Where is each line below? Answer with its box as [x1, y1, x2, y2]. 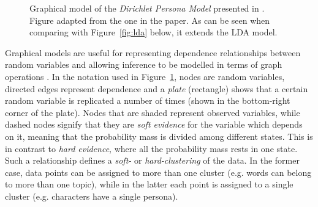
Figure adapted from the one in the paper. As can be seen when [29, 13, 270, 26]
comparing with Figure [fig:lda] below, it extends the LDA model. [29, 26, 278, 38]
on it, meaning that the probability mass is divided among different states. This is [5, 129, 313, 142]
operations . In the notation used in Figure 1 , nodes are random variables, [5, 70, 285, 82]
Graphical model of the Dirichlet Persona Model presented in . [29, 2, 265, 14]
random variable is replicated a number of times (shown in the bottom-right [5, 94, 290, 107]
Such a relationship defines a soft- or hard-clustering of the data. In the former [5, 154, 300, 167]
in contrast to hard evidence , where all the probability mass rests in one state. [5, 142, 298, 154]
